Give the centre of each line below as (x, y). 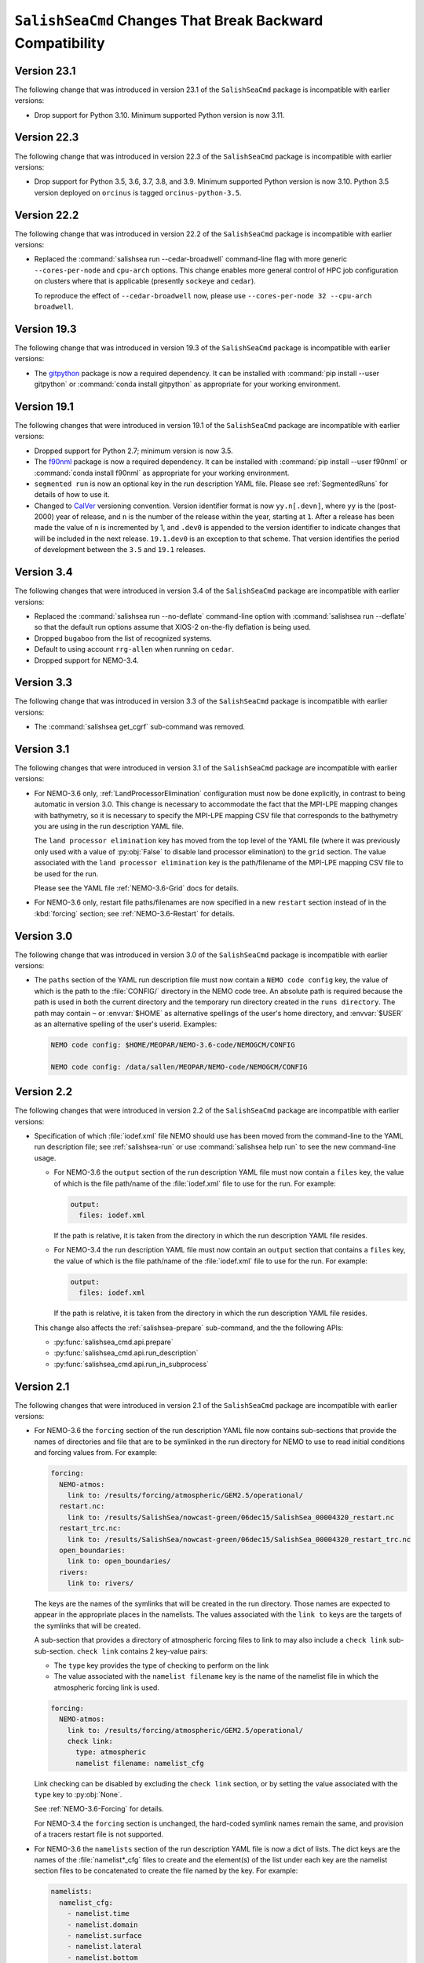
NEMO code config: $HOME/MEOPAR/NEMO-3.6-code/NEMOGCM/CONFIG (173, 1045)
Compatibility (60, 43)
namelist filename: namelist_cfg (140, 1763)
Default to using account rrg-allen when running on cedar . (134, 649)
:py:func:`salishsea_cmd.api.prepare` (113, 1342)
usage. (45, 1157)
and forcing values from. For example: (95, 1453)
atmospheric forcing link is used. (107, 1687)
